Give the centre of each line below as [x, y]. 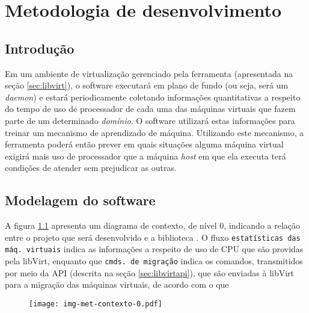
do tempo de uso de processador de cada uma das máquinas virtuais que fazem [150, 109]
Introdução [40, 48]
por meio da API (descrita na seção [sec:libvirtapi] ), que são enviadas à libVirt [150, 272]
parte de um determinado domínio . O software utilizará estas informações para [150, 120]
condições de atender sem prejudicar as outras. [91, 168]
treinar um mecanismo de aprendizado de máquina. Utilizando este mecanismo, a [154, 132]
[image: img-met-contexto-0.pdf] [96, 304]
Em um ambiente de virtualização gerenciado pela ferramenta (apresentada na [149, 73]
